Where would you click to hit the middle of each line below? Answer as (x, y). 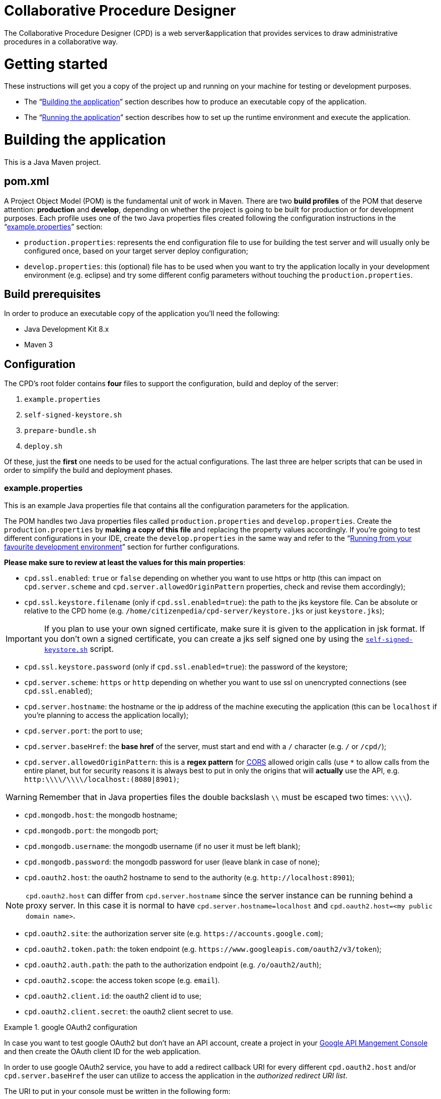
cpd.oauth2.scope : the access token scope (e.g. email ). (122, 981)
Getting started (56, 64)
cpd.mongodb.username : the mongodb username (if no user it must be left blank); (162, 846)
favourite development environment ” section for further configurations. (122, 547)
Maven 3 (39, 345)
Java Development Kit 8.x (67, 329)
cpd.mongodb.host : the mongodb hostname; (101, 815)
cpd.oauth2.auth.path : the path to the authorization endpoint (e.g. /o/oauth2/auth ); (173, 965)
